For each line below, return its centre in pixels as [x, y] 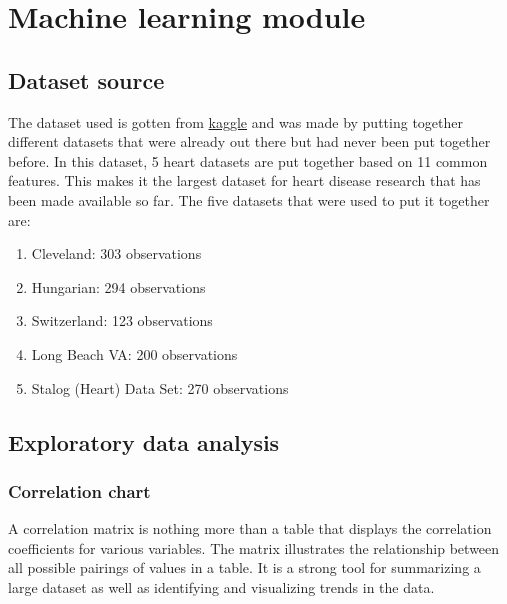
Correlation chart [79, 490]
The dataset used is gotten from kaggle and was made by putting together [235, 121]
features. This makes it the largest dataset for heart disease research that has [244, 180]
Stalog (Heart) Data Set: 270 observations [160, 387]
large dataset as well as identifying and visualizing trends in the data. [221, 586]
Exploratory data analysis [144, 441]
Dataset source [86, 79]
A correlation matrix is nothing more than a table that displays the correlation [250, 528]
